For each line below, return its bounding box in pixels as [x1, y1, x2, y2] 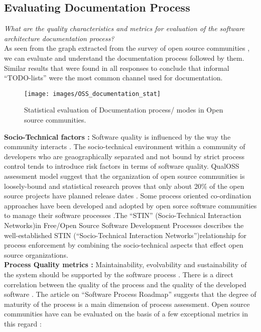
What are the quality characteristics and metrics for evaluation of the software [4, 23, 245, 34]
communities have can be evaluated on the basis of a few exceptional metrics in [4, 308, 248, 319]
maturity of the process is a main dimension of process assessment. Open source [4, 298, 250, 309]
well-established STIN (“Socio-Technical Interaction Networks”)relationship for [4, 230, 247, 240]
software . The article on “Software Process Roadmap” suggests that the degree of [4, 289, 256, 299]
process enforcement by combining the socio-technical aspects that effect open [4, 240, 243, 250]
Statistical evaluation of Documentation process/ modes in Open [24, 104, 223, 115]
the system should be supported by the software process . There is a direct [4, 269, 233, 279]
